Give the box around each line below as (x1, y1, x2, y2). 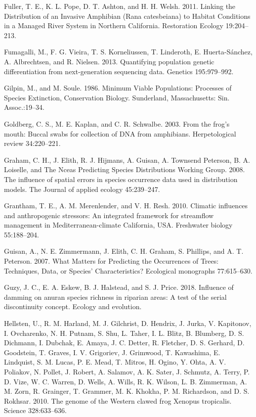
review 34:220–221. (4, 138, 61, 148)
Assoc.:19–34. (4, 102, 44, 112)
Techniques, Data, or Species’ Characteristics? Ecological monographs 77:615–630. (4, 265, 253, 276)
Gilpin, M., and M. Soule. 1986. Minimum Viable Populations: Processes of (4, 83, 232, 93)
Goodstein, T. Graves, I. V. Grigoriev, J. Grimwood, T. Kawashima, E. (4, 347, 220, 357)
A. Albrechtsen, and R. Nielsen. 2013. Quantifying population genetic (4, 56, 214, 66)
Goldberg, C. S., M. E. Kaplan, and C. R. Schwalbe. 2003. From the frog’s (4, 118, 230, 129)
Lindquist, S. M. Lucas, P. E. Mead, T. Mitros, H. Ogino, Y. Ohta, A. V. (4, 357, 226, 367)
